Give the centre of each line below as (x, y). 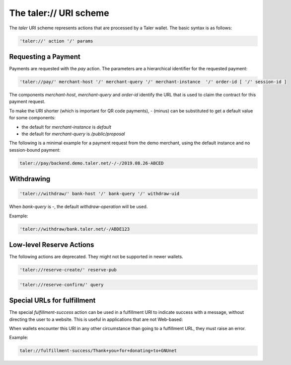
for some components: (32, 118)
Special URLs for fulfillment (52, 301)
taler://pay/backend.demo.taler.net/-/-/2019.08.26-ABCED (92, 163)
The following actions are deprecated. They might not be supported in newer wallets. (96, 257)
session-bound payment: (35, 150)
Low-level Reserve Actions (52, 245)
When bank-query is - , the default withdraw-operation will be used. (78, 207)
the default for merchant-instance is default (67, 127)
